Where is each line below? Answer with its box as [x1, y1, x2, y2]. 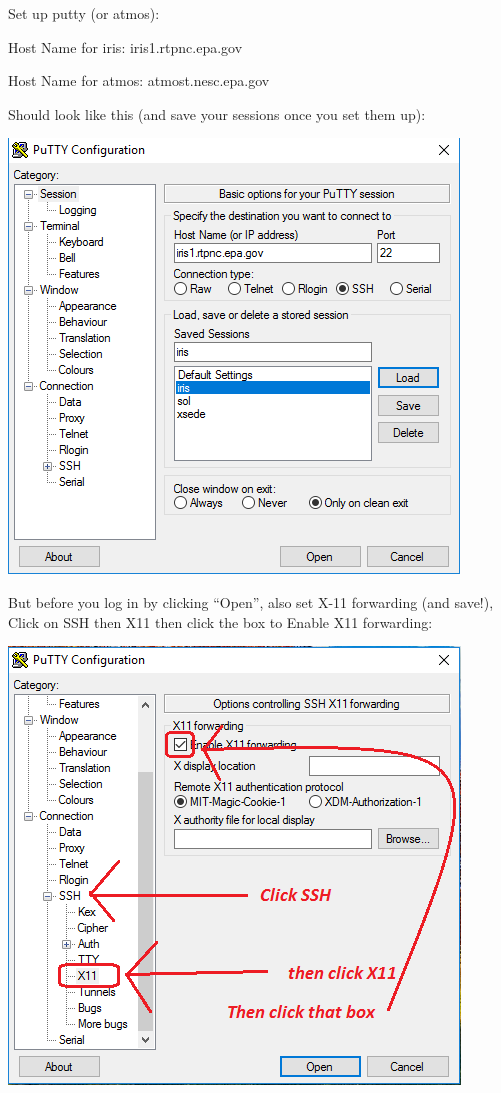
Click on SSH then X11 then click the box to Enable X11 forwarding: [8, 611, 433, 632]
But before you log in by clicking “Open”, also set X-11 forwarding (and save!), [8, 591, 494, 612]
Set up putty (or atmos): [8, 3, 160, 23]
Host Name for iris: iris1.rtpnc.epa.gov [8, 36, 243, 57]
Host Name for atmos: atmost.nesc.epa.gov [8, 70, 270, 91]
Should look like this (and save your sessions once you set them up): [8, 103, 426, 124]
